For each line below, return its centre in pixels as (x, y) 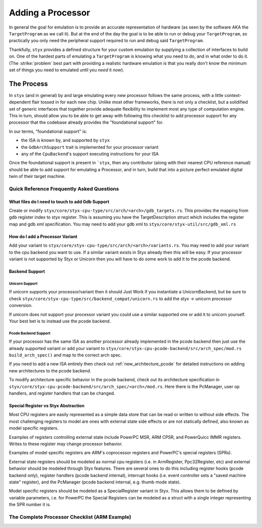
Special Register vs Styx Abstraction (47, 406)
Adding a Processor (49, 13)
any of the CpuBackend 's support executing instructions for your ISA (90, 154)
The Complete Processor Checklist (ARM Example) (70, 517)
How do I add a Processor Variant (43, 236)
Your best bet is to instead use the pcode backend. (60, 321)
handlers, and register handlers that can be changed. (62, 393)
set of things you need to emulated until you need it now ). (67, 70)
